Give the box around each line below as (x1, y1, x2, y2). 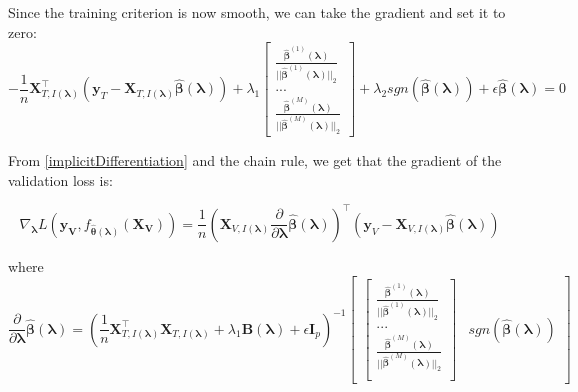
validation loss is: (8, 169, 113, 190)
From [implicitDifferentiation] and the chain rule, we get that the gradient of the (8, 150, 502, 171)
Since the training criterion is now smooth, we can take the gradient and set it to (8, 2, 506, 22)
